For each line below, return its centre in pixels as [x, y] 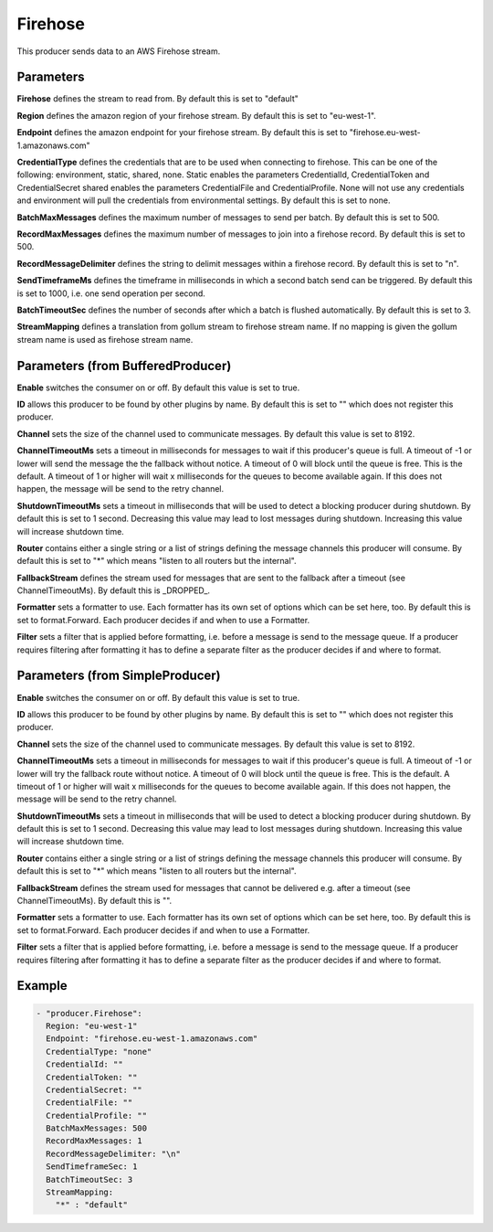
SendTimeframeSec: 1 [92, 1167]
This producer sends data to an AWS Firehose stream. [119, 51]
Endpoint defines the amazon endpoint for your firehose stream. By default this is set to [182, 133]
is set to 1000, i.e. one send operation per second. [111, 293]
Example [42, 986]
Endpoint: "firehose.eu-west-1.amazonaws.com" [152, 1039]
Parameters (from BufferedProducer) [124, 366]
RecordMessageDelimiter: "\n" [114, 1153]
